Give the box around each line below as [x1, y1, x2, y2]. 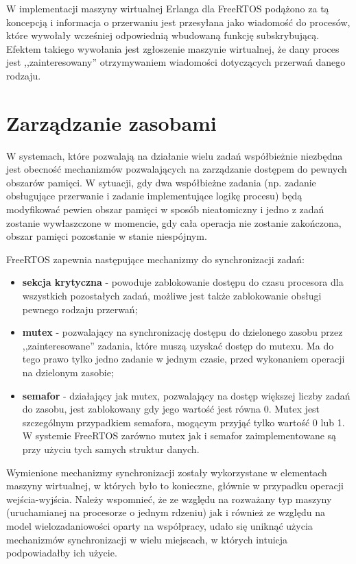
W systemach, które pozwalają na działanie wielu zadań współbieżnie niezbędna [6, 148, 343, 162]
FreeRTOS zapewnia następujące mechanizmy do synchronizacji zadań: [6, 252, 305, 266]
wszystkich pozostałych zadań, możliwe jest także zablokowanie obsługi [22, 289, 322, 303]
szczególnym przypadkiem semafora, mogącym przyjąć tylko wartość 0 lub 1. [22, 415, 345, 429]
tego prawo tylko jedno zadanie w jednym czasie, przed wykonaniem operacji [22, 352, 345, 366]
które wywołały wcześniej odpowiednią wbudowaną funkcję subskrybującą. [6, 28, 320, 42]
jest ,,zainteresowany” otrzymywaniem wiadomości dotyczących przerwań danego [6, 55, 346, 69]
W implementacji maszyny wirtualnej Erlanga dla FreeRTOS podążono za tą [6, 1, 329, 15]
